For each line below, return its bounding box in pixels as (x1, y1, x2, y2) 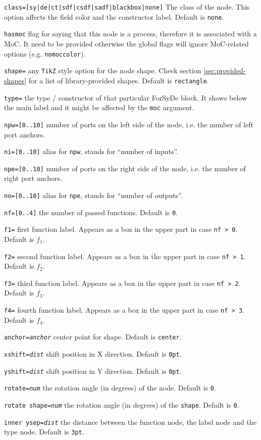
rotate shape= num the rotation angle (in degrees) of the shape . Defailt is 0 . (4, 399, 239, 410)
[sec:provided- (203, 65, 246, 76)
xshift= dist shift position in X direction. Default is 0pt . (4, 348, 182, 359)
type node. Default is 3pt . (4, 426, 84, 437)
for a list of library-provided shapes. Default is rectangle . (28, 75, 209, 85)
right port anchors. (4, 173, 62, 183)
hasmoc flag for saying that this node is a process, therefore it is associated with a (4, 28, 257, 39)
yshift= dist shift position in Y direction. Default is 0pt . (4, 365, 182, 376)
